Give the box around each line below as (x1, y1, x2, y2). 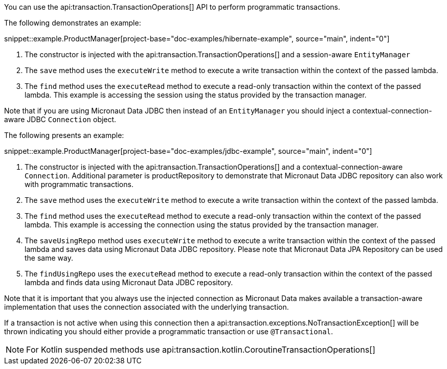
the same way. (25, 253, 73, 262)
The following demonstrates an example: (4, 18, 141, 27)
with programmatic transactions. (25, 180, 133, 189)
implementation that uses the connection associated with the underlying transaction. (4, 303, 289, 311)
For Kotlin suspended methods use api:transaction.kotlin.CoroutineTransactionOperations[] (26, 344, 375, 355)
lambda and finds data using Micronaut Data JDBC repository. (25, 278, 233, 287)
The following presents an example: (4, 131, 124, 140)
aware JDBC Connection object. (4, 115, 117, 124)
